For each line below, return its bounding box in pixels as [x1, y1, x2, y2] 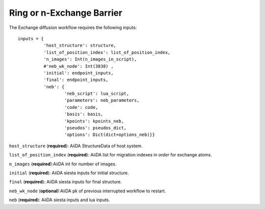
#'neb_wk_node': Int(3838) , [43, 63, 114, 69]
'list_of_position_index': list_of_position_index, [43, 50, 171, 55]
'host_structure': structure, [43, 43, 116, 49]
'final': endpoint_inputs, [43, 77, 109, 83]
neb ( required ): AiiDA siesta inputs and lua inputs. [9, 197, 110, 203]
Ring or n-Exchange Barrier [9, 7, 123, 18]
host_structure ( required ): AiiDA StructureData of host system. [9, 143, 143, 149]
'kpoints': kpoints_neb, [64, 118, 124, 124]
